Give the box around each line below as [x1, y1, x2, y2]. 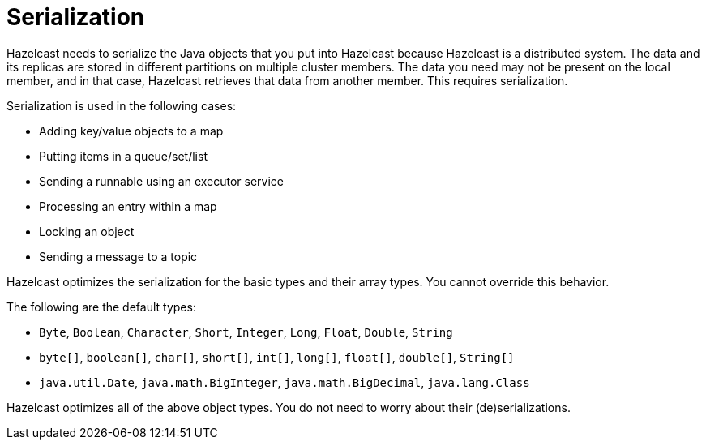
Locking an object [39, 224, 135, 238]
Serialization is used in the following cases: [6, 98, 237, 113]
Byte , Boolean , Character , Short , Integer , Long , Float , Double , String [39, 324, 453, 339]
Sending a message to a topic [39, 249, 198, 264]
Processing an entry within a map [39, 199, 217, 213]
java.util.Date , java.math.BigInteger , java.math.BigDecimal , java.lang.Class [39, 375, 530, 389]
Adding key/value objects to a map [39, 123, 224, 138]
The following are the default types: [6, 299, 196, 314]
